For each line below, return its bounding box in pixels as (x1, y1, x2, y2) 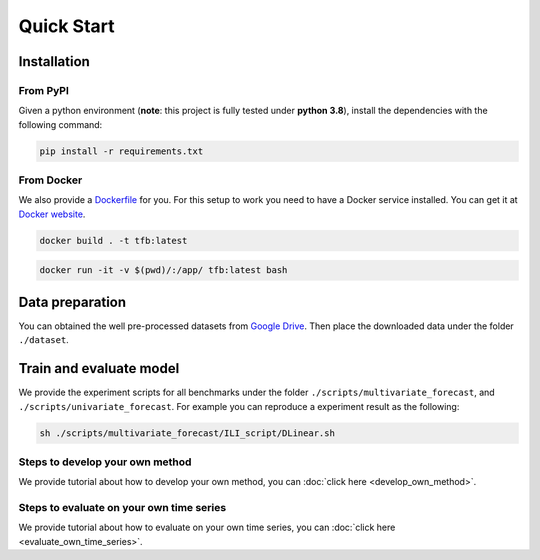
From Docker (18, 173, 83, 187)
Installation (18, 53, 90, 70)
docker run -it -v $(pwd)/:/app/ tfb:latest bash (39, 265, 288, 276)
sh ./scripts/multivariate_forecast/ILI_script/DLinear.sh (39, 427, 335, 439)
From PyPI (18, 83, 70, 97)
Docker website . (18, 208, 86, 220)
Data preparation (18, 293, 127, 310)
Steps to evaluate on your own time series (18, 501, 227, 515)
